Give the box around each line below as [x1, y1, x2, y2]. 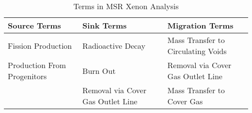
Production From [8, 59, 66, 71]
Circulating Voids [167, 45, 227, 56]
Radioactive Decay [82, 40, 145, 51]
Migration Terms [167, 20, 234, 31]
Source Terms [8, 20, 61, 31]
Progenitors [8, 71, 47, 82]
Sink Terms [82, 20, 127, 31]
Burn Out [82, 65, 116, 76]
